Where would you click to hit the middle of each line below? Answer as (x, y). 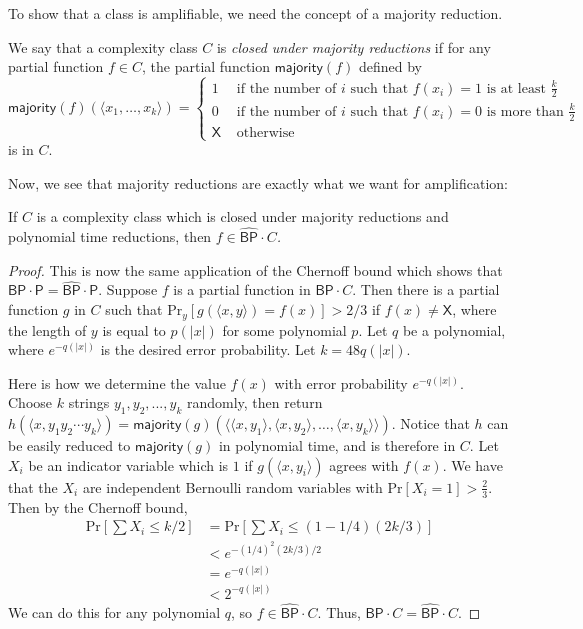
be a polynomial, (454, 329)
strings (89, 402)
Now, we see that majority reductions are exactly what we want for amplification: (258, 182)
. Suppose (128, 289)
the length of (47, 329)
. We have (472, 464)
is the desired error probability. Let (208, 349)
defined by (390, 66)
